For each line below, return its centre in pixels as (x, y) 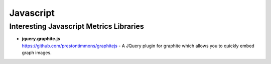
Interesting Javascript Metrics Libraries (77, 26)
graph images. (37, 53)
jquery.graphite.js (41, 39)
